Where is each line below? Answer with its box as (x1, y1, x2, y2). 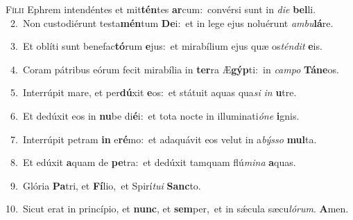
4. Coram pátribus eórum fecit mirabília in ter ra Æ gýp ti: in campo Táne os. (10, 62, 339, 76)
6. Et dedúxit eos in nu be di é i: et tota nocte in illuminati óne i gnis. (10, 108, 300, 122)
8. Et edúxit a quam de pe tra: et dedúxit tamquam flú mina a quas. (10, 155, 296, 169)
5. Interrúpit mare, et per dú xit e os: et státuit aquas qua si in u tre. (10, 85, 297, 100)
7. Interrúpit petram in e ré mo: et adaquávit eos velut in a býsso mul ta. (10, 131, 317, 146)
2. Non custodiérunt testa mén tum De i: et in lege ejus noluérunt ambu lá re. (10, 15, 334, 30)
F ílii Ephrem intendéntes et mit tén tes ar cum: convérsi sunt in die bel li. (6, 2, 316, 16)
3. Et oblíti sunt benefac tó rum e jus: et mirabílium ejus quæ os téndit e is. (10, 39, 322, 53)
